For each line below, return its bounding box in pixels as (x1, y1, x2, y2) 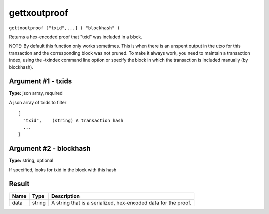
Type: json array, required (9, 90, 63, 96)
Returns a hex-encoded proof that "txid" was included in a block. (9, 34, 143, 40)
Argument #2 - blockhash (9, 144, 91, 153)
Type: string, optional (9, 157, 54, 164)
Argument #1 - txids (9, 77, 72, 86)
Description (51, 192, 80, 199)
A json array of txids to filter (9, 99, 67, 105)
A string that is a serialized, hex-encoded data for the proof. (51, 199, 192, 206)
